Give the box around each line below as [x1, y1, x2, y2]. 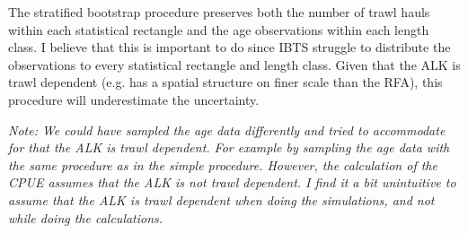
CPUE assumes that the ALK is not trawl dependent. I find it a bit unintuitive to [8, 173, 456, 192]
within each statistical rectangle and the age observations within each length [8, 20, 429, 39]
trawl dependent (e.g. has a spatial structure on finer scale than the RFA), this [8, 73, 443, 91]
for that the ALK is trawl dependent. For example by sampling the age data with [8, 138, 450, 157]
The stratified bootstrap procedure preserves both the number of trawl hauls [8, 3, 430, 21]
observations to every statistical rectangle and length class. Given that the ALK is [8, 55, 461, 73]
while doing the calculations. [8, 208, 163, 227]
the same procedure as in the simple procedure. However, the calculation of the [8, 155, 437, 174]
